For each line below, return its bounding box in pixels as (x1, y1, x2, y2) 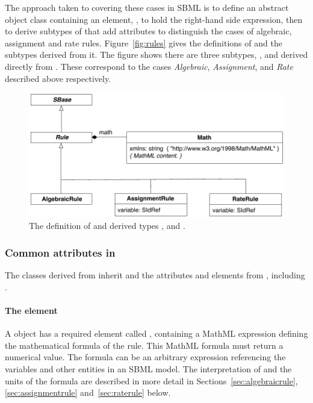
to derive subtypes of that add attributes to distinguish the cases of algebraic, (5, 25, 292, 37)
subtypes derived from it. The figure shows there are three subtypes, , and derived (5, 48, 308, 61)
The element (5, 304, 58, 317)
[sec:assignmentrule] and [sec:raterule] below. (5, 386, 171, 399)
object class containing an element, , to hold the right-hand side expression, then (5, 13, 303, 25)
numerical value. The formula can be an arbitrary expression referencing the (5, 351, 286, 363)
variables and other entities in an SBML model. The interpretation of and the (5, 363, 292, 375)
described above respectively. (5, 72, 111, 84)
